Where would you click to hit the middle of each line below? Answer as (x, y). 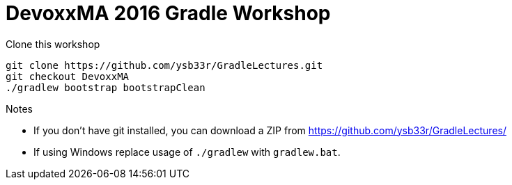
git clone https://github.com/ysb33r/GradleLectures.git (164, 65)
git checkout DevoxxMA (68, 76)
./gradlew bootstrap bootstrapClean (106, 87)
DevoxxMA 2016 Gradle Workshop (168, 13)
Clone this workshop (53, 44)
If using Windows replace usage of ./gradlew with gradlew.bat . (187, 152)
